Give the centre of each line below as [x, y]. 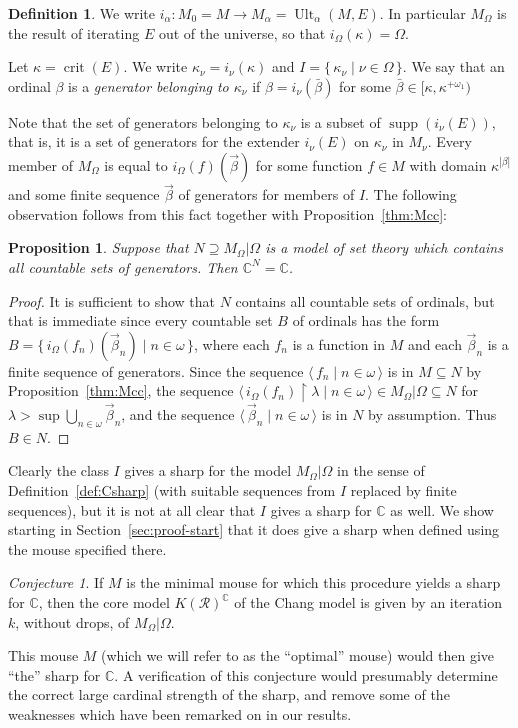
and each [434, 343]
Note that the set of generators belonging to [143, 121]
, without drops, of [72, 621]
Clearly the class [58, 470]
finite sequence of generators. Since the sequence [156, 370]
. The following [411, 194]
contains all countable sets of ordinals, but [365, 300]
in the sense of [381, 470]
